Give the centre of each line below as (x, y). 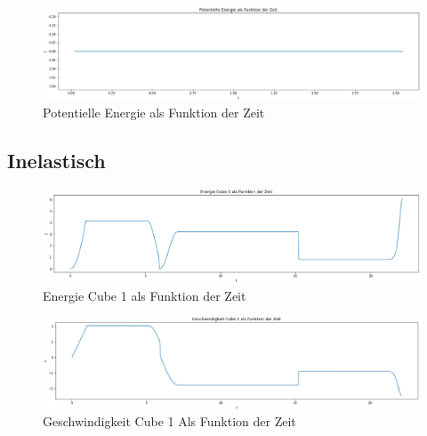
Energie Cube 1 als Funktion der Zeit (145, 295)
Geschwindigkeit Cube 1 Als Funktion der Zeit (169, 421)
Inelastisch (56, 161)
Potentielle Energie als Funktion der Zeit (154, 113)
